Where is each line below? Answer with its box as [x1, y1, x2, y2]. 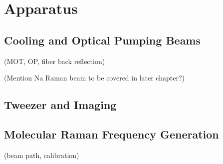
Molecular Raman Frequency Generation [4, 126, 219, 141]
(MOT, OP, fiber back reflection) [4, 55, 105, 66]
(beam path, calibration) [4, 149, 79, 160]
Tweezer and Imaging [4, 97, 117, 112]
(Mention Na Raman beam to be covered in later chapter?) [4, 72, 185, 83]
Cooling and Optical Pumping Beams [4, 32, 201, 47]
